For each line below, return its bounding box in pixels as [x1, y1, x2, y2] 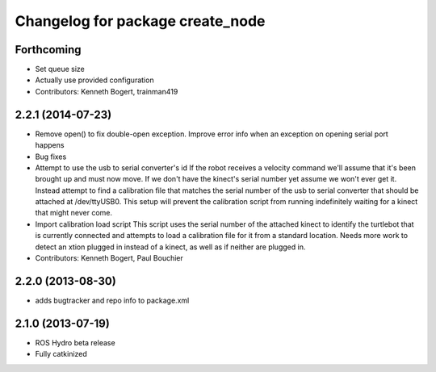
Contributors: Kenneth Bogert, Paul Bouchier [35, 253, 183, 263]
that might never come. [35, 208, 113, 218]
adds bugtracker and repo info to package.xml [35, 295, 190, 305]
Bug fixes [35, 152, 67, 161]
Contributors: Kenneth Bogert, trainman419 [35, 86, 178, 96]
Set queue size [35, 65, 85, 74]
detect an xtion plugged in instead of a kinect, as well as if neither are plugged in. [35, 242, 306, 252]
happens [35, 140, 65, 150]
